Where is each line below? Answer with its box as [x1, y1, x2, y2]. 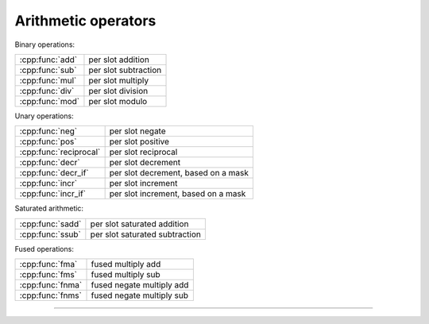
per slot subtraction [88, 64, 162, 75]
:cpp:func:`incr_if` [19, 188, 87, 199]
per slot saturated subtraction [90, 229, 202, 240]
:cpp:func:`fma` [19, 259, 78, 270]
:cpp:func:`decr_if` [19, 168, 89, 179]
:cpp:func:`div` [19, 85, 75, 96]
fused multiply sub [91, 269, 160, 280]
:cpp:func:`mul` [19, 75, 77, 86]
